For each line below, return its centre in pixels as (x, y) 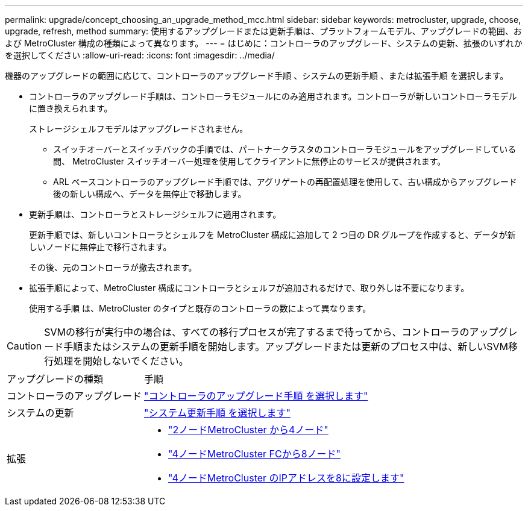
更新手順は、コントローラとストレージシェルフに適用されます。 (155, 214)
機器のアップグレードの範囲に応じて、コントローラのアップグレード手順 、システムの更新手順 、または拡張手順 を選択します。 (257, 76)
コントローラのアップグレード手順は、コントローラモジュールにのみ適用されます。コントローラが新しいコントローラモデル (273, 96)
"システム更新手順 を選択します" (217, 413)
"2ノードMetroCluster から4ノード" (248, 430)
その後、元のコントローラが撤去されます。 (113, 267)
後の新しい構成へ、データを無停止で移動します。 (150, 194)
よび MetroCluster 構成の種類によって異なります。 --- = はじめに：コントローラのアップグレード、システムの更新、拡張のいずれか (264, 43)
